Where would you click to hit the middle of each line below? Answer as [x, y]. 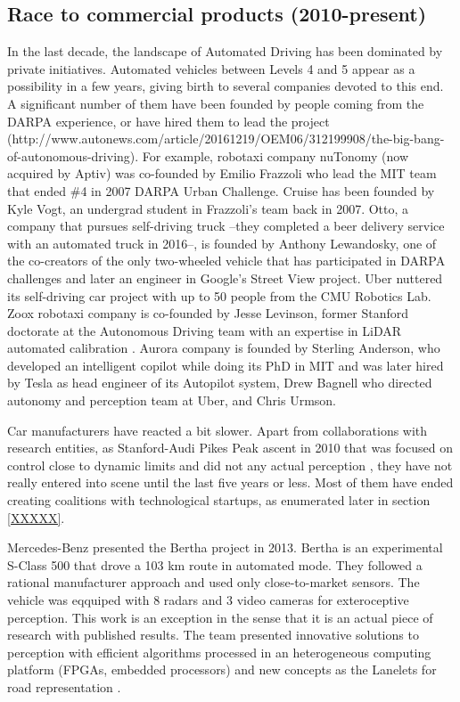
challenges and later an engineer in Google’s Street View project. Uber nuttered [225, 278]
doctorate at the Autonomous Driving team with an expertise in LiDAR [205, 330]
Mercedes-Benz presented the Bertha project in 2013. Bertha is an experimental [225, 547]
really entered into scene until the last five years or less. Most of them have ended [230, 482]
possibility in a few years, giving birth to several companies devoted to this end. [226, 86]
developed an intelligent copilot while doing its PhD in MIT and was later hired [226, 365]
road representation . [64, 686]
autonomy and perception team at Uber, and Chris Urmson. [172, 400]
